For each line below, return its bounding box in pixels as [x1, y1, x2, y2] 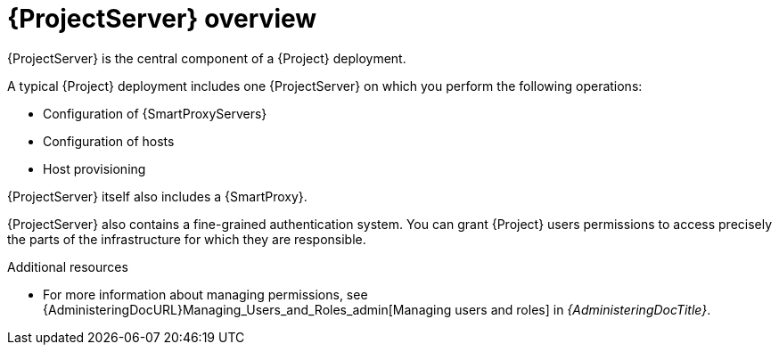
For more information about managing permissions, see [43, 286, 368, 302]
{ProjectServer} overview [7, 4, 317, 34]
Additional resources [7, 258, 128, 274]
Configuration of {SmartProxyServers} [43, 105, 267, 121]
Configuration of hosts [43, 133, 175, 149]
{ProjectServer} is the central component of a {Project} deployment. [7, 50, 406, 66]
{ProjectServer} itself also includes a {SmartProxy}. [7, 188, 307, 204]
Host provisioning [43, 160, 146, 176]
